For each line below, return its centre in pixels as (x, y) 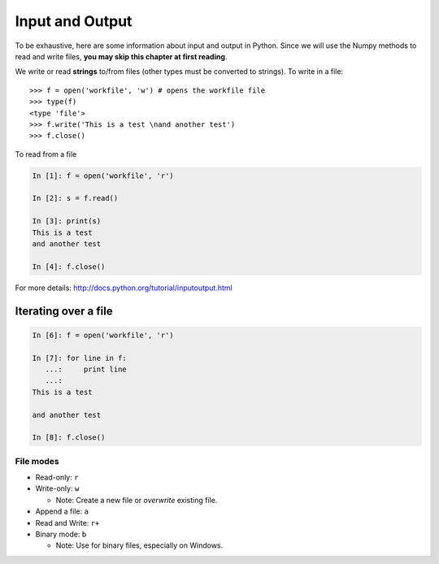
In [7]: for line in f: (80, 358)
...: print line (86, 369)
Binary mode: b (61, 534)
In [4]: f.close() (69, 267)
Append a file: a (62, 511)
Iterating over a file (64, 311)
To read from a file (46, 154)
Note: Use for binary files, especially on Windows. (139, 545)
